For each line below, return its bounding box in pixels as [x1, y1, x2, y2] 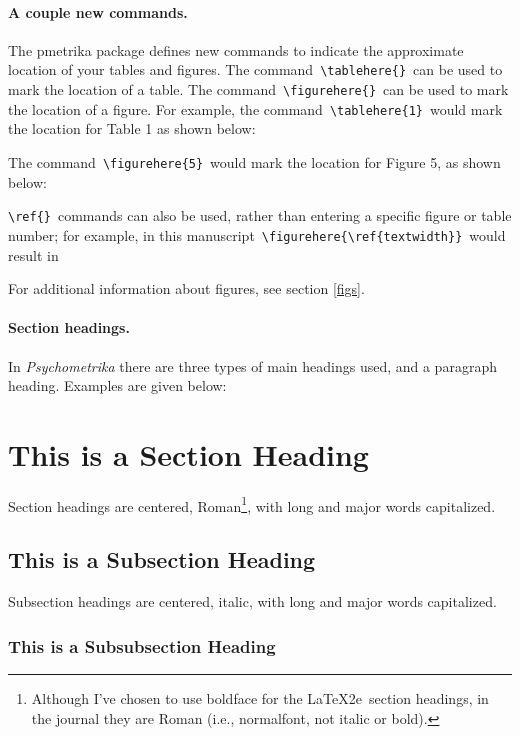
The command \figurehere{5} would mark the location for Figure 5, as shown [8, 151, 501, 172]
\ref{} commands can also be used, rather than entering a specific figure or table [8, 205, 512, 226]
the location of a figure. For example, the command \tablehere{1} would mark [8, 98, 503, 119]
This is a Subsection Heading [8, 544, 316, 575]
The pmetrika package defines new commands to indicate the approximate [8, 39, 464, 60]
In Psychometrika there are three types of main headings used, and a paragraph [8, 355, 497, 376]
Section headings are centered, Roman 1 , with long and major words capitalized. [8, 492, 496, 516]
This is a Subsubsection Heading [8, 633, 276, 658]
